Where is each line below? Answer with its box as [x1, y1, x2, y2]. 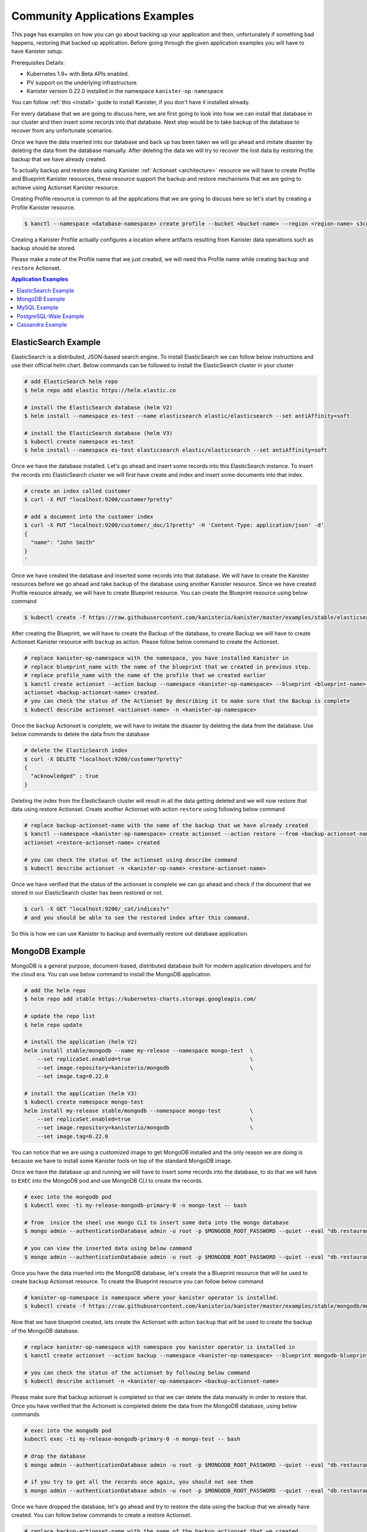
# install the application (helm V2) [24, 1039, 138, 1045]
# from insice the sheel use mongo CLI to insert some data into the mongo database [24, 1219, 289, 1226]
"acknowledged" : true [31, 773, 99, 779]
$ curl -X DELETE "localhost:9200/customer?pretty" [24, 756, 183, 762]
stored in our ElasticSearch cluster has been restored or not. [11, 889, 163, 897]
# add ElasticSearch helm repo [24, 378, 119, 385]
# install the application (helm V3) [24, 1090, 138, 1097]
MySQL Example [17, 304, 59, 311]
